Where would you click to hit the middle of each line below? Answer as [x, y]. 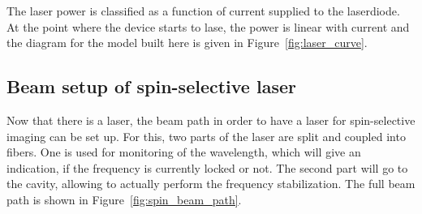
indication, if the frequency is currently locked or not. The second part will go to [207, 167]
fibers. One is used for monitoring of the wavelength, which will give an [184, 152]
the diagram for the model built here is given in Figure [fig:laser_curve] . [187, 43]
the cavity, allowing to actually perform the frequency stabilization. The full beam [211, 184]
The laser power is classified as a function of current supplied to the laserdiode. [203, 11]
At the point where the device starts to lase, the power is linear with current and [208, 26]
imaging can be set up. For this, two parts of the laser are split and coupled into [206, 136]
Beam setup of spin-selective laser [151, 86]
